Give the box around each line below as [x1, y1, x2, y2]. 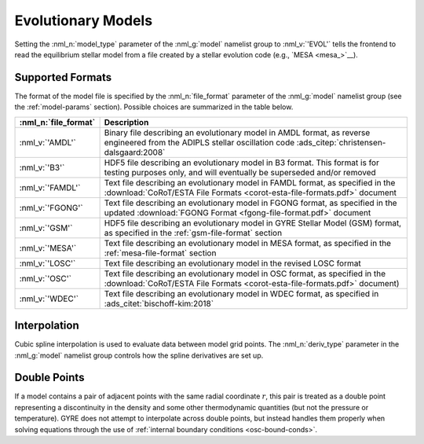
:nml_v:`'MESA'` [19, 242, 77, 253]
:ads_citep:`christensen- [296, 137, 386, 148]
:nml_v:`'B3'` [19, 162, 65, 173]
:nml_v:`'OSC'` [19, 273, 72, 284]
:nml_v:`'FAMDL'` [19, 182, 81, 193]
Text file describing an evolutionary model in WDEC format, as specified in [104, 288, 379, 299]
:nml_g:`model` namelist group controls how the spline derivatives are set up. [14, 350, 264, 360]
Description [104, 116, 149, 127]
